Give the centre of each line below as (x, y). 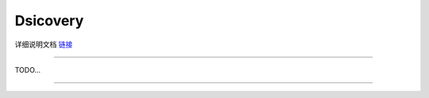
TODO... (28, 70)
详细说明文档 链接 (44, 44)
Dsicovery (49, 21)
